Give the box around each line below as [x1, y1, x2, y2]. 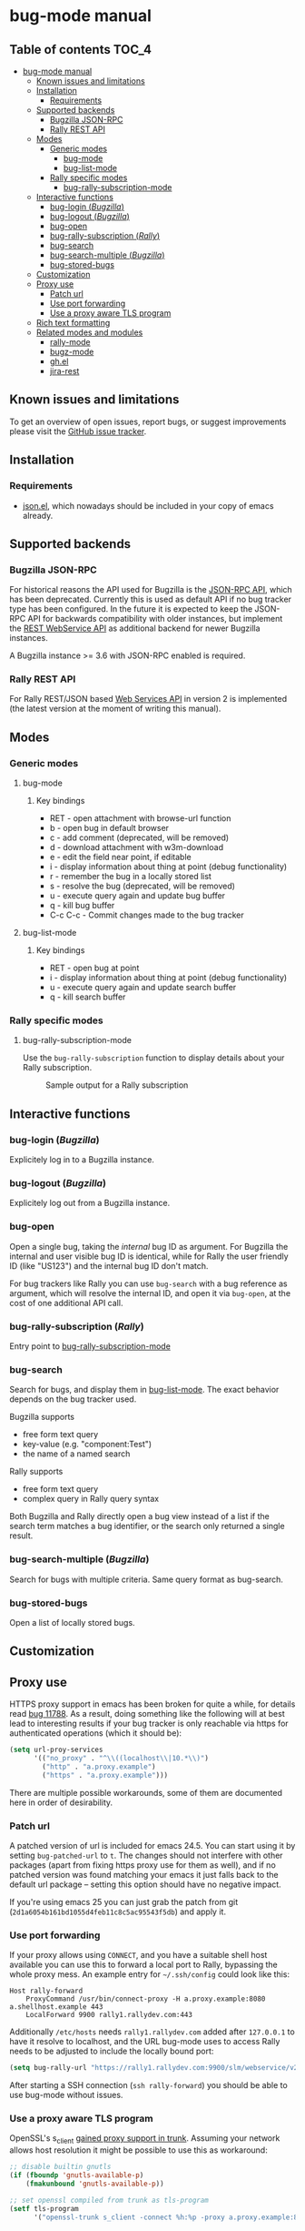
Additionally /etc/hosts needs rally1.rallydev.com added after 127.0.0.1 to [9, 2026, 295, 2037]
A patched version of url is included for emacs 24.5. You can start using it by [9, 1840, 296, 1851]
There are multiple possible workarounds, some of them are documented [9, 1787, 283, 1798]
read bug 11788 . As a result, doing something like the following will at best [9, 1709, 285, 1719]
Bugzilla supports [9, 1412, 75, 1423]
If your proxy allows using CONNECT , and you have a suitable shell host [9, 1950, 268, 1961]
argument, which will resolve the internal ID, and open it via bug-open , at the [9, 1287, 291, 1298]
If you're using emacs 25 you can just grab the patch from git [9, 1896, 239, 1907]
